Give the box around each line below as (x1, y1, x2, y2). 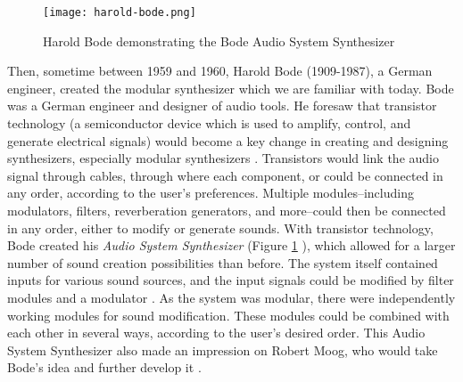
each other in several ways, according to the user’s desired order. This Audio (7, 323, 426, 342)
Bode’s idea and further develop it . (7, 358, 202, 377)
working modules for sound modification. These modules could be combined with (7, 305, 450, 324)
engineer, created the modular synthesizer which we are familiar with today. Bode (7, 78, 454, 97)
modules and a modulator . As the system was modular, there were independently (7, 288, 456, 306)
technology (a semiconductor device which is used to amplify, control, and (7, 114, 411, 133)
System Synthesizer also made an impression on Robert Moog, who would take (7, 340, 438, 359)
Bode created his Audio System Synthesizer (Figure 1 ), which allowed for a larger (7, 236, 456, 255)
